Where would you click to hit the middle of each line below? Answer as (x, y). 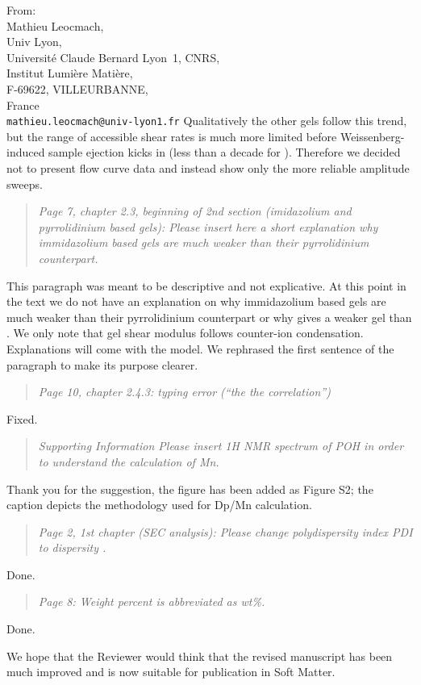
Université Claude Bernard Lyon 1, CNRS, (113, 57)
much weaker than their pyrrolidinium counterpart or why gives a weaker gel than (209, 317)
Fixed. (22, 418)
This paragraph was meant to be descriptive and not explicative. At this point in (206, 285)
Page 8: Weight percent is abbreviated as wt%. (152, 601)
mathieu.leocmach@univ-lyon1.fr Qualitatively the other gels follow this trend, (207, 121)
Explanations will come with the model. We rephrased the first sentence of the (200, 348)
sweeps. (25, 184)
